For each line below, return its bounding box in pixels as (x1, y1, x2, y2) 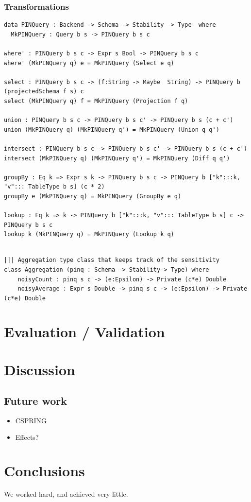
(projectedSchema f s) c (4, 88, 84, 95)
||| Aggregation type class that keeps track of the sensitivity (4, 257, 219, 264)
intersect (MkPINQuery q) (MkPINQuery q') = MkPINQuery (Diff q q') (4, 155, 230, 162)
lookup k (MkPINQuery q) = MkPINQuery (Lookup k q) (4, 231, 174, 238)
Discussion (4, 360, 75, 379)
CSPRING (15, 415, 47, 426)
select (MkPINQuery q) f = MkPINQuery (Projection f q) (4, 97, 188, 104)
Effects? (15, 432, 39, 442)
